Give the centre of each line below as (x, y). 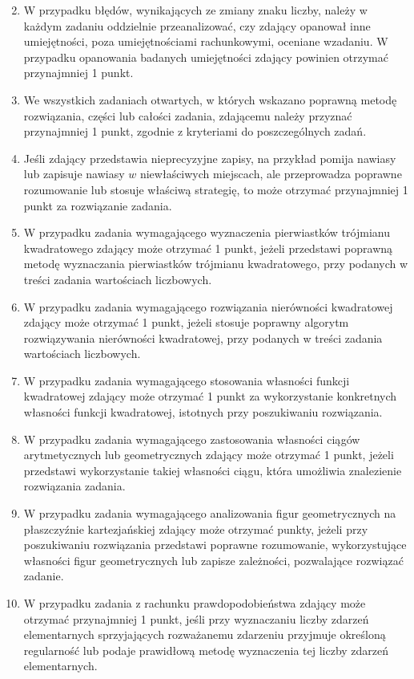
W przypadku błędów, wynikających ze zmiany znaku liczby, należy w (195, 10)
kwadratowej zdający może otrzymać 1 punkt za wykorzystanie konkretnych (210, 396)
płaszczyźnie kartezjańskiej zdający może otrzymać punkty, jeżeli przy (196, 529)
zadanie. (44, 576)
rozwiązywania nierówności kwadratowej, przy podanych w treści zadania (203, 337)
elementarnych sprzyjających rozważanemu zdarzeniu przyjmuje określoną (205, 634)
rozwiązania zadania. (74, 486)
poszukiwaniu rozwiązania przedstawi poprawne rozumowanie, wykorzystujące (215, 545)
